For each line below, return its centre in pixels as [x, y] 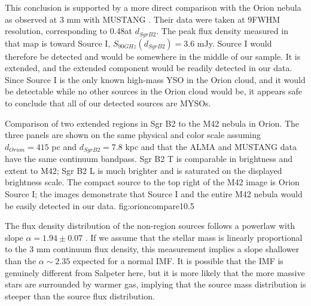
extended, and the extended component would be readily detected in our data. [149, 68]
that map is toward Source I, [58, 43]
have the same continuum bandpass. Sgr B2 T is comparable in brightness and [149, 159]
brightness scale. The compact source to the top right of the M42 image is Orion [152, 182]
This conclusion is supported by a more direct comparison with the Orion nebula [153, 7]
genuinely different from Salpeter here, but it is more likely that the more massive [155, 272]
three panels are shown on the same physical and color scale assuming [133, 135]
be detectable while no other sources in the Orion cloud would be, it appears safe [154, 91]
